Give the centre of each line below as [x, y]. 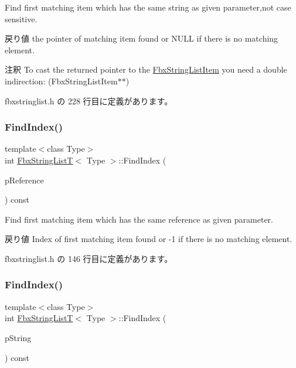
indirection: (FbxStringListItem [61, 81]
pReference [24, 180]
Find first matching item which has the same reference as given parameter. [139, 219]
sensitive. [21, 18]
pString [18, 337]
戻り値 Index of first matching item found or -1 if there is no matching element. [149, 239]
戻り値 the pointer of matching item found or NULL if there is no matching [142, 38]
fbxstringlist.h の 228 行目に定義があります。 [89, 100]
